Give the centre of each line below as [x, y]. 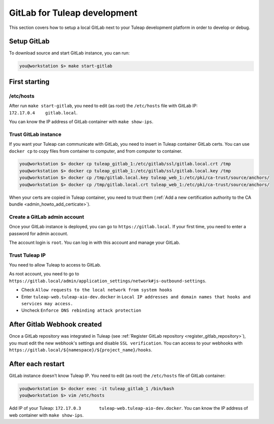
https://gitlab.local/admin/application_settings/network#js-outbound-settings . [108, 281]
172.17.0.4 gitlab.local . [43, 112]
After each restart [37, 364]
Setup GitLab [29, 41]
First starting [29, 82]
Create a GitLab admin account [46, 217]
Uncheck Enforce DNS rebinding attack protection [81, 310]
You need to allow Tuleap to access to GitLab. [55, 265]
